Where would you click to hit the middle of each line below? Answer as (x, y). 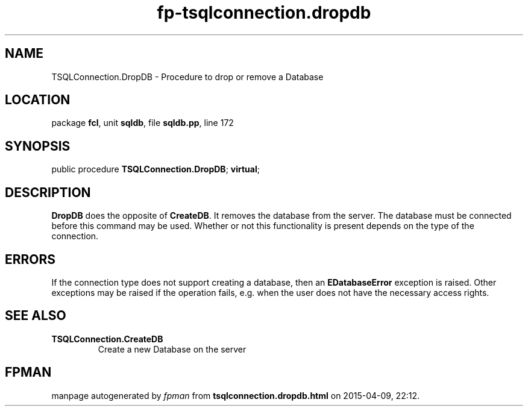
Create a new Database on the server (172, 349)
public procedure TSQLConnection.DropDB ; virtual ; (156, 169)
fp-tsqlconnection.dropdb (264, 13)
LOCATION (38, 100)
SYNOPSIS (38, 146)
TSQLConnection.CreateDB (107, 339)
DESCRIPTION (48, 192)
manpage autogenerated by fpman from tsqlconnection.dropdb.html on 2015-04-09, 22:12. (235, 395)
